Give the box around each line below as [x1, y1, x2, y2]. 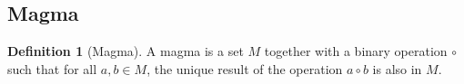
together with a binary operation [264, 42, 448, 61]
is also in [372, 59, 422, 78]
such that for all [7, 59, 97, 78]
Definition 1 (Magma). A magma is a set [7, 42, 244, 61]
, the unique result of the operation [146, 59, 343, 78]
